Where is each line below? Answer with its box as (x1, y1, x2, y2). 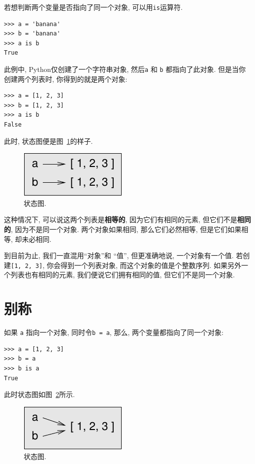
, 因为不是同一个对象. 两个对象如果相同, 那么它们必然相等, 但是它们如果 (11, 224, 242, 234)
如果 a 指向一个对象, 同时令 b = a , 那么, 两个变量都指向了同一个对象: (4, 327, 223, 337)
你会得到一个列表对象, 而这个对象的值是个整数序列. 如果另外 (46, 260, 242, 270)
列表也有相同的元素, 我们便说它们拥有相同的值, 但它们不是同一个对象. (10, 269, 235, 280)
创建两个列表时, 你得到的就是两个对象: (4, 73, 127, 84)
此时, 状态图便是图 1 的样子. (4, 135, 93, 146)
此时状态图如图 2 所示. (4, 389, 75, 399)
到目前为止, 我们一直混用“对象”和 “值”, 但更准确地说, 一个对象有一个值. (4, 250, 234, 261)
